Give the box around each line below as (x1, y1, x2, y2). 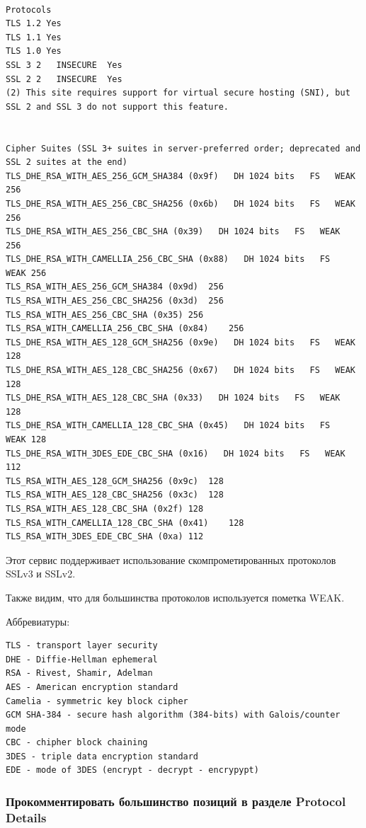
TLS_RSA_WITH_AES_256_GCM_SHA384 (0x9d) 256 (6, 282, 224, 292)
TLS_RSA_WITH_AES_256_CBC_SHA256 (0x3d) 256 (6, 296, 224, 306)
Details (6, 808, 47, 826)
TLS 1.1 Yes (6, 32, 62, 42)
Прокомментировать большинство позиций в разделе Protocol (6, 792, 346, 810)
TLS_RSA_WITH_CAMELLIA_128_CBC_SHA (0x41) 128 (6, 517, 244, 528)
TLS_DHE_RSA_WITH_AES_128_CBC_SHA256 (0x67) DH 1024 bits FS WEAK (6, 365, 355, 376)
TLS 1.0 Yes (6, 46, 62, 57)
